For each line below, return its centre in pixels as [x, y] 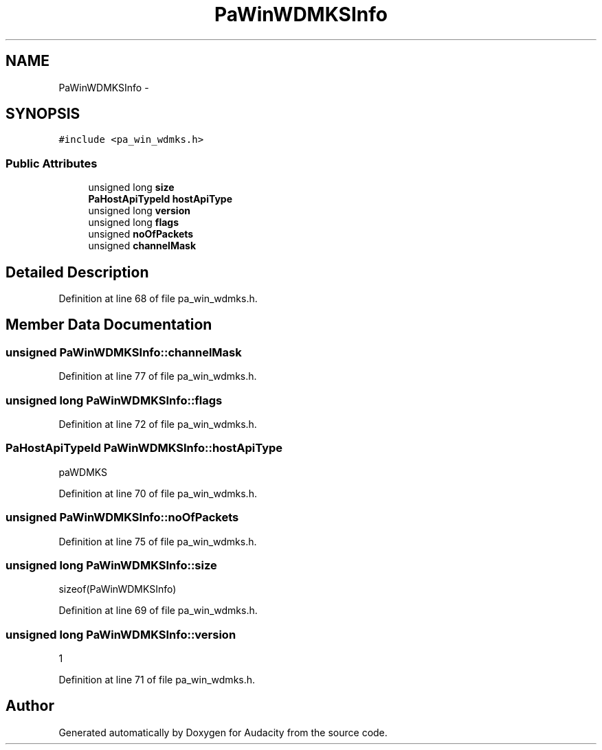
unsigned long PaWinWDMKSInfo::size [111, 565]
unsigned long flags [134, 223]
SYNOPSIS [43, 114]
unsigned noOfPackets [141, 234]
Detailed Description [77, 272]
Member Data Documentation [109, 325]
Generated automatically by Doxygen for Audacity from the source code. [223, 732]
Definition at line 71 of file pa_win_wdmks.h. [157, 680]
